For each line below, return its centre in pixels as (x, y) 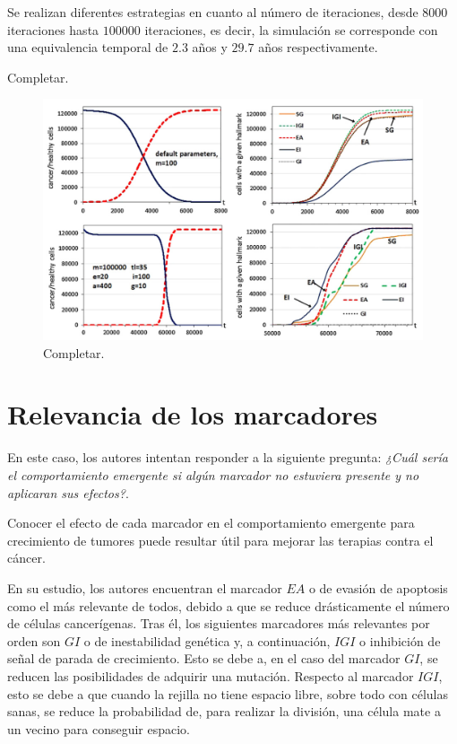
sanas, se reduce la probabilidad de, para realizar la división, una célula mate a (224, 711)
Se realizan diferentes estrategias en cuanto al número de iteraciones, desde (213, 12)
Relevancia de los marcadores (193, 414)
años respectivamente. (318, 47)
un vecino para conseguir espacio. (99, 728)
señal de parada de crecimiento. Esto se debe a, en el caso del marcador (204, 658)
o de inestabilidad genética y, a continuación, (207, 640)
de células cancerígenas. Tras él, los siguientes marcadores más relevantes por (219, 623)
